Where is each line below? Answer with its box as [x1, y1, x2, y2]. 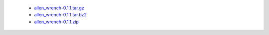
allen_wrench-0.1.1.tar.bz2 [34, 12, 87, 18]
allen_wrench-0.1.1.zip [34, 19, 79, 25]
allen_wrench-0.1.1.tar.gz [34, 5, 84, 11]
